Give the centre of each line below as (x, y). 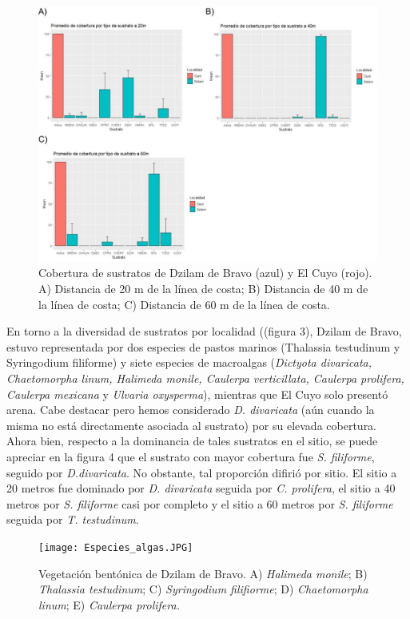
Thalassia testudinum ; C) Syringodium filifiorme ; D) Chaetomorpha (203, 589)
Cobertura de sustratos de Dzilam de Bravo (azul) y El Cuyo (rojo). (205, 273)
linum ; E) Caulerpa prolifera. (109, 604)
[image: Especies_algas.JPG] (116, 547)
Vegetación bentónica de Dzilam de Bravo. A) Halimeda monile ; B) (203, 573)
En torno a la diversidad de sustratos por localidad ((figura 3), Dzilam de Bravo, (204, 331)
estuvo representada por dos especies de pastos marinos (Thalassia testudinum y (203, 346)
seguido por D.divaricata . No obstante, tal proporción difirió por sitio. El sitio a (202, 472)
